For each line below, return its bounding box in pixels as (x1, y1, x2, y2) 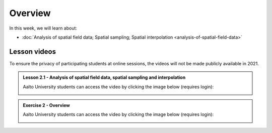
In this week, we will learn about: (9, 25, 78, 31)
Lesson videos (9, 47, 56, 56)
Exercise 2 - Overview (23, 102, 70, 108)
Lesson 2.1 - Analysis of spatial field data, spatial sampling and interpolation (23, 74, 186, 80)
